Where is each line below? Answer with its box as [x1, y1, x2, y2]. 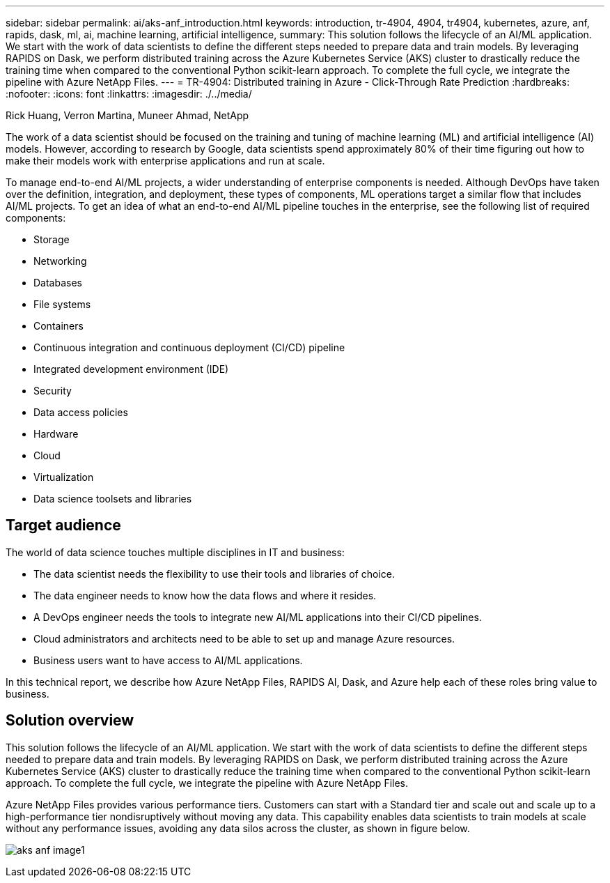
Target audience [6, 516, 121, 535]
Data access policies [33, 406, 128, 418]
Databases [33, 277, 82, 289]
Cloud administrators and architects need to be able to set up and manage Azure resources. [33, 632, 455, 645]
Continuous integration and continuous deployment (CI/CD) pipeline [33, 341, 345, 353]
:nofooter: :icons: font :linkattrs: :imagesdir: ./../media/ [6, 88, 252, 100]
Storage [33, 233, 70, 245]
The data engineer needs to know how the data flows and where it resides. [33, 589, 377, 601]
